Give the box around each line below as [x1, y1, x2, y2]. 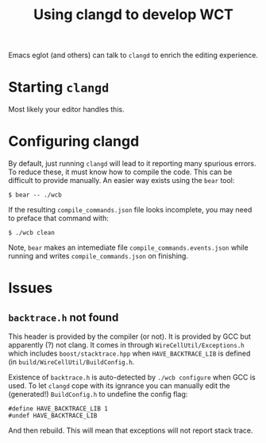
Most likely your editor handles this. [8, 105, 125, 115]
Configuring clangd [8, 133, 140, 150]
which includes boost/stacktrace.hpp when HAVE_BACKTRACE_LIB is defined [8, 348, 251, 359]
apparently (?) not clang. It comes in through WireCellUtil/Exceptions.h [8, 340, 245, 350]
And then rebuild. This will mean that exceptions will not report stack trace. [8, 426, 253, 435]
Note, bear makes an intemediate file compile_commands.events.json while [8, 243, 249, 252]
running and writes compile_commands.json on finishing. [8, 251, 189, 261]
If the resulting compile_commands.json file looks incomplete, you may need [8, 205, 253, 215]
